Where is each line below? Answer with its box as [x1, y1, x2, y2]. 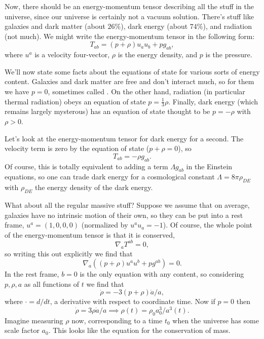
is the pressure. [205, 49, 252, 60]
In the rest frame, [5, 269, 59, 279]
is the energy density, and [118, 49, 198, 60]
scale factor [5, 325, 40, 335]
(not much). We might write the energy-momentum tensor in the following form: [5, 30, 255, 41]
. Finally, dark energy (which [168, 96, 258, 106]
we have [5, 86, 29, 96]
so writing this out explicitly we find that [5, 248, 133, 258]
